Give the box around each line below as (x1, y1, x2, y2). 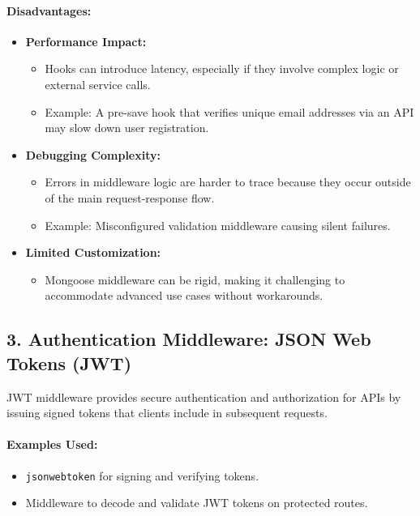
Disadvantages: (6, 2, 92, 19)
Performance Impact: (25, 32, 147, 49)
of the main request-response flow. (45, 189, 215, 206)
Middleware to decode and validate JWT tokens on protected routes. (25, 494, 368, 511)
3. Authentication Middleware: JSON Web (6, 326, 371, 352)
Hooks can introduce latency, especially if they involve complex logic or (45, 60, 399, 77)
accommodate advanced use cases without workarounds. (45, 287, 324, 304)
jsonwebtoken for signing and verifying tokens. (25, 467, 259, 484)
